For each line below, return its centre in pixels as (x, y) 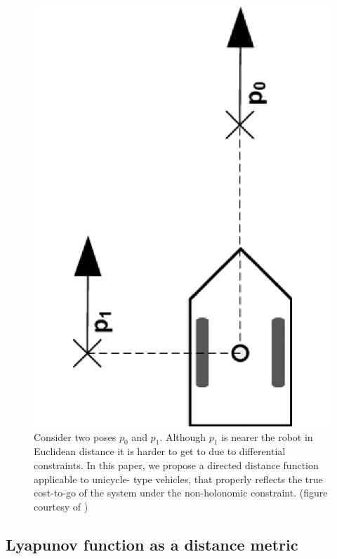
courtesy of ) (61, 506)
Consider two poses (75, 436)
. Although (183, 436)
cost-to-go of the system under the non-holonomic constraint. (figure (181, 493)
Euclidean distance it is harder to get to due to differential (160, 451)
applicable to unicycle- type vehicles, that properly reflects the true (178, 479)
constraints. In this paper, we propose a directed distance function (176, 465)
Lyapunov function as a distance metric (152, 544)
